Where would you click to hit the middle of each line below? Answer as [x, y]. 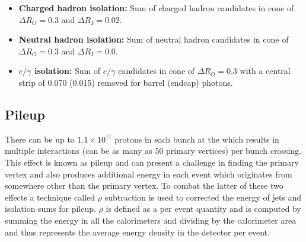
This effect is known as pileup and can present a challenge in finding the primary [152, 162]
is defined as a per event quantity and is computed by [203, 209]
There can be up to [40, 139]
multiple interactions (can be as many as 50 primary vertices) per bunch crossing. [153, 151]
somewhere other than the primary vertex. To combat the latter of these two [144, 185]
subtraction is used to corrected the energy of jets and [203, 197]
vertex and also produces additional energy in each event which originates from [149, 174]
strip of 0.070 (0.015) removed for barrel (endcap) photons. [126, 82]
